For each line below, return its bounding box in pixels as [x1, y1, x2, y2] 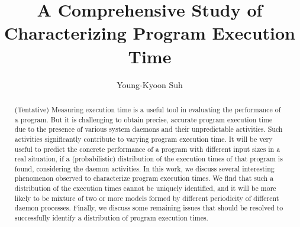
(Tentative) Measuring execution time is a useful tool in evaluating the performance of [14, 104, 281, 114]
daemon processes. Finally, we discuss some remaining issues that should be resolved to [14, 203, 283, 213]
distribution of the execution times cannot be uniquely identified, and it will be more [14, 183, 276, 193]
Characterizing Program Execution [4, 21, 295, 45]
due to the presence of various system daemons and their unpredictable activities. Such [14, 124, 283, 134]
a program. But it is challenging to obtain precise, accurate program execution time [14, 114, 273, 124]
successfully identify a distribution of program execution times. [14, 213, 208, 223]
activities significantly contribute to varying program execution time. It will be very [14, 134, 273, 144]
